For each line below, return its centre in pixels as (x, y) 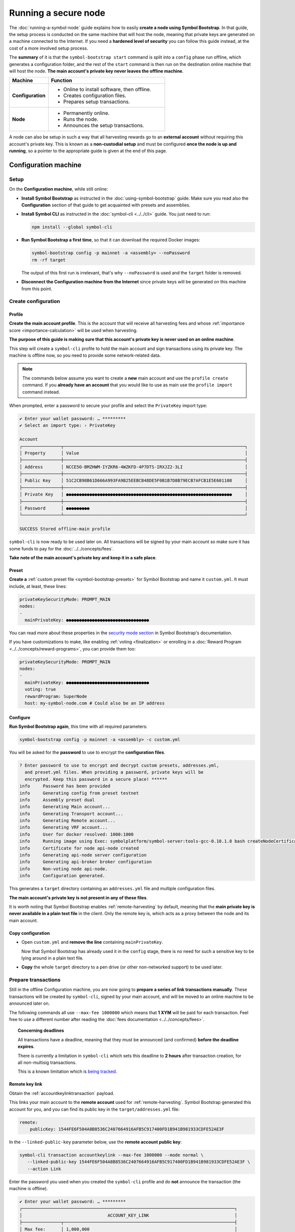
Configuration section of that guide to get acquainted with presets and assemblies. (106, 205)
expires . (26, 1047)
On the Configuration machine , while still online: (59, 189)
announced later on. (29, 1003)
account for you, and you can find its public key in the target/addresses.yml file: (94, 1109)
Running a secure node (57, 13)
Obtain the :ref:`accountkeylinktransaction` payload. (62, 1093)
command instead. (41, 392)
